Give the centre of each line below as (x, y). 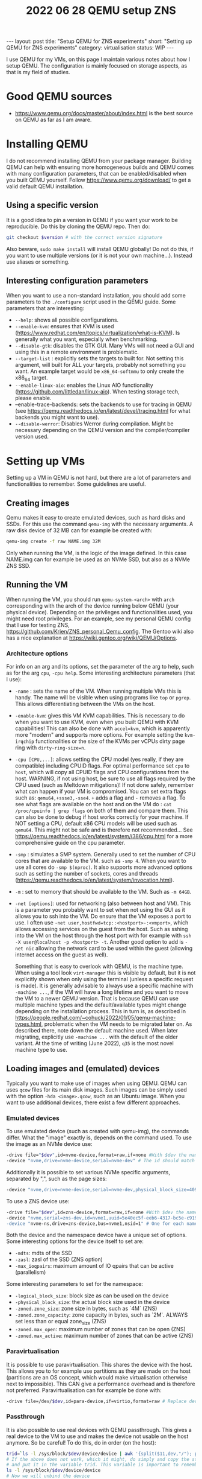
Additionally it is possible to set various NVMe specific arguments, (88, 1172)
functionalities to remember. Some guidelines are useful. (76, 484)
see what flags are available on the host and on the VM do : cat (93, 804)
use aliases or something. (38, 262)
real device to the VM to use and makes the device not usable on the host (97, 1436)
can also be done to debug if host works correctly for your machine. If (102, 817)
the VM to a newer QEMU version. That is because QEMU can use (96, 999)
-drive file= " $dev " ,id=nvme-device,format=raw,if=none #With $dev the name (103, 1155)
